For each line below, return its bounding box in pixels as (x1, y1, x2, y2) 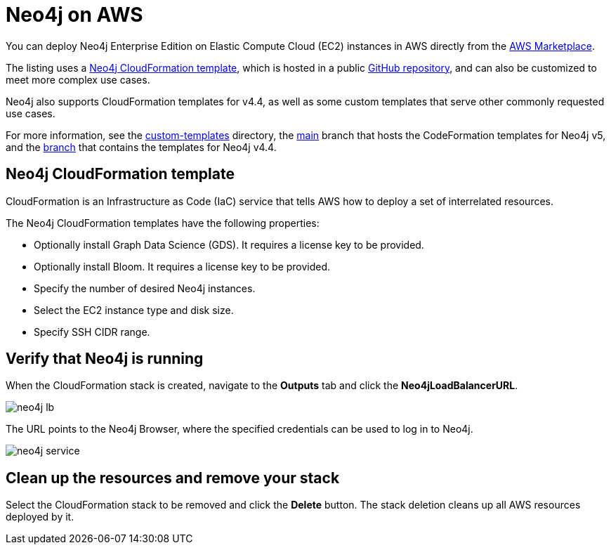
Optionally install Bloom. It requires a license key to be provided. (34, 260, 331, 273)
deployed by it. (6, 511, 74, 523)
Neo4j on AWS (6, 3, 143, 27)
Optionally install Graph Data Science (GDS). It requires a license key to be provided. (34, 238, 424, 251)
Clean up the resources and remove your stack (6, 469, 340, 487)
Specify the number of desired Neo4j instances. (34, 282, 256, 294)
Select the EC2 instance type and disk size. (34, 303, 234, 316)
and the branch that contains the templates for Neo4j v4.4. (6, 140, 277, 153)
